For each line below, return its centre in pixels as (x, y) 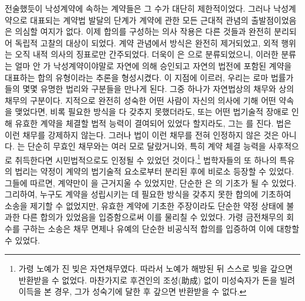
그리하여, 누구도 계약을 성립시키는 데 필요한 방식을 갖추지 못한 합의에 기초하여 (148, 194)
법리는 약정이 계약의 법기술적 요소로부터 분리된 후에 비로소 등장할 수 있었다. (155, 171)
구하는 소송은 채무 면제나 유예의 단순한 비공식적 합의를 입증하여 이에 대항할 (161, 228)
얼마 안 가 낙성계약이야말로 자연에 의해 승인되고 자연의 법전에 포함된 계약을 (153, 65)
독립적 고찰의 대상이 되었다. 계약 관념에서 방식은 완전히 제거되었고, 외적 (147, 42)
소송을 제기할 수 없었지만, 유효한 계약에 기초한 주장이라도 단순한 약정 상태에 (144, 205)
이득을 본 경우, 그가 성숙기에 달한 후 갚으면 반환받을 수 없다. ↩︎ (132, 291)
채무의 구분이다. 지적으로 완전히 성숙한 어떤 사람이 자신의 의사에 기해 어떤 (140, 100)
